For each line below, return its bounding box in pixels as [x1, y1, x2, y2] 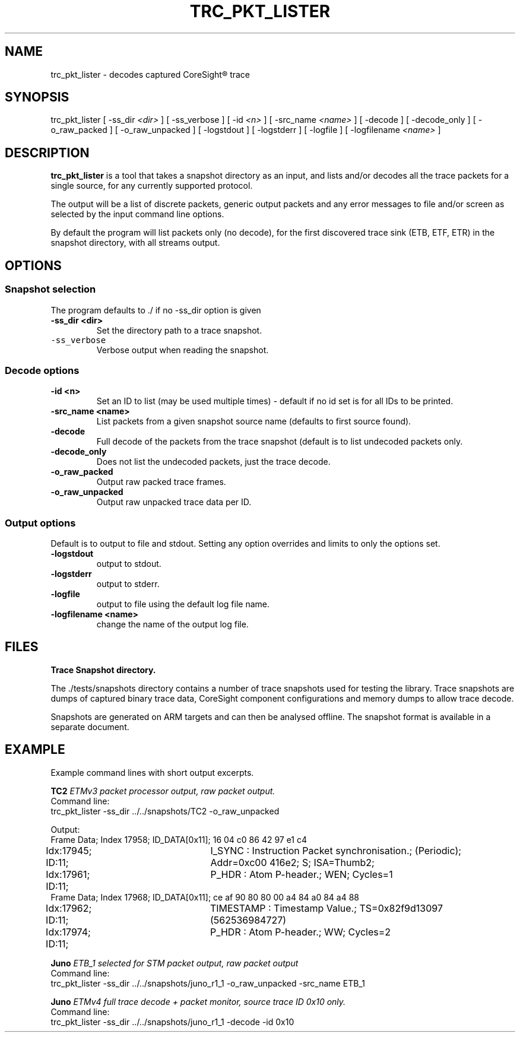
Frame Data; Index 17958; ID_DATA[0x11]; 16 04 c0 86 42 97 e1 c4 [50, 834, 307, 845]
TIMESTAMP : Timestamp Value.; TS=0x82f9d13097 [210, 902, 443, 914]
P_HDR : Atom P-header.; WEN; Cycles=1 [210, 868, 393, 880]
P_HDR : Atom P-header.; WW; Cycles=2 [210, 925, 391, 938]
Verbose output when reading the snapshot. [96, 344, 269, 355]
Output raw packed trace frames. [96, 477, 226, 487]
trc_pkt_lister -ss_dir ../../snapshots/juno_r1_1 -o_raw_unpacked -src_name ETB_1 [50, 978, 365, 988]
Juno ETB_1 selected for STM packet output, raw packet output [50, 957, 299, 968]
